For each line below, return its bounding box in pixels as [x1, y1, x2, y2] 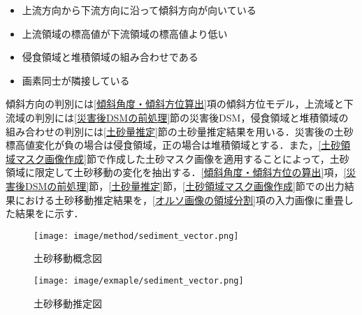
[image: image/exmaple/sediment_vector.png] [34, 275, 244, 286]
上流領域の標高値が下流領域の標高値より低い [22, 26, 228, 41]
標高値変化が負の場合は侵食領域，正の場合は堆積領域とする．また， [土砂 [6, 138, 341, 152]
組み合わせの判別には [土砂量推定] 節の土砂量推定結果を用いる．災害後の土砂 [6, 124, 354, 138]
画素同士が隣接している [22, 73, 130, 87]
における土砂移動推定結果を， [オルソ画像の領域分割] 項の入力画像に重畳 [15, 192, 344, 207]
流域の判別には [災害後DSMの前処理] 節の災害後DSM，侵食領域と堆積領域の [6, 110, 349, 124]
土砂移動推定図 [34, 295, 102, 310]
